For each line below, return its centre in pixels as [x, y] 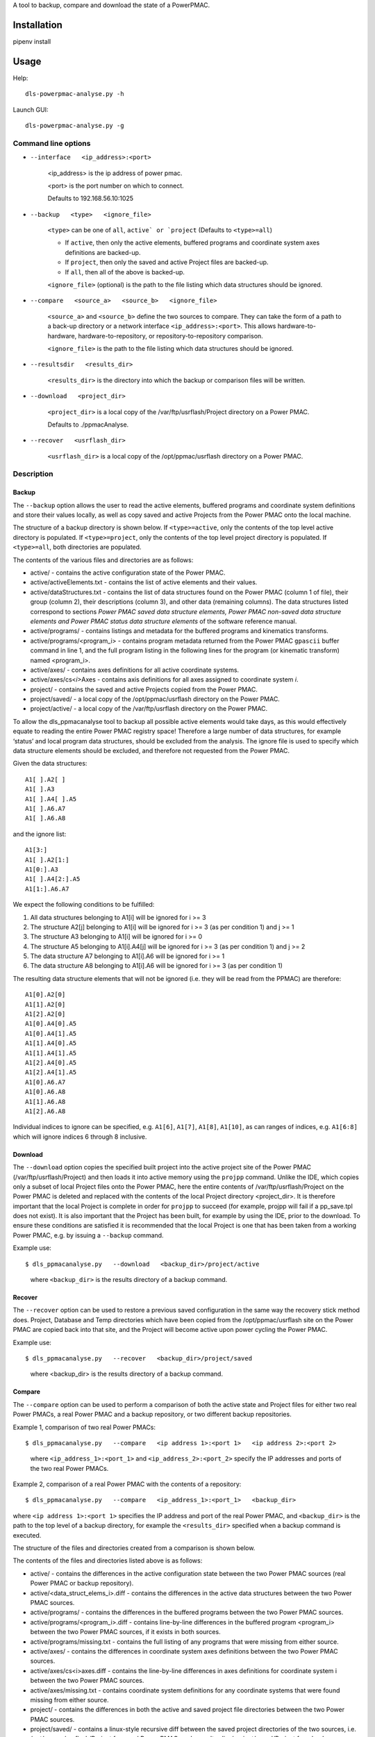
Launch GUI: [31, 109]
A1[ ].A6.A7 [45, 808]
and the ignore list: [40, 834]
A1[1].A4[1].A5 [51, 1053]
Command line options [52, 143]
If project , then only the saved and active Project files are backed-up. [167, 262]
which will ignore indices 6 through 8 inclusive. [80, 1137]
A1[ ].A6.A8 [45, 818]
